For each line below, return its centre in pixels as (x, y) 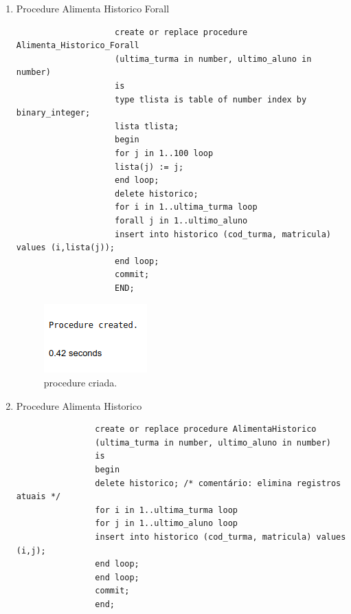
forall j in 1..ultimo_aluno (181, 220)
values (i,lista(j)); (65, 248)
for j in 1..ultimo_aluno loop (166, 524)
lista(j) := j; (149, 167)
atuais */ (38, 497)
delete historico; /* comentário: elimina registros (218, 483)
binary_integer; (53, 113)
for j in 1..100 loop (164, 153)
